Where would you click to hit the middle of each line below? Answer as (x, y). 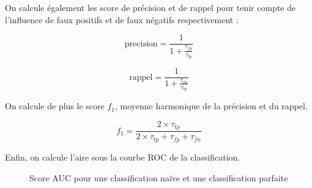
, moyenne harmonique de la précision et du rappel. (211, 106)
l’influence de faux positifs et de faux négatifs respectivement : (122, 19)
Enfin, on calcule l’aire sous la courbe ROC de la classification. (123, 157)
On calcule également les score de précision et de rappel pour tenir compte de (150, 7)
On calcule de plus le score (55, 106)
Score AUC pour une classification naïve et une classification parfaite (159, 177)
